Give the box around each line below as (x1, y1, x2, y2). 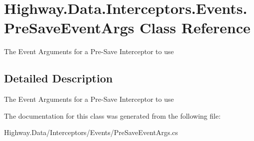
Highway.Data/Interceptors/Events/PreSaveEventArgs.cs (4, 127, 178, 138)
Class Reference (139, 17, 251, 38)
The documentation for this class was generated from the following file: (4, 110, 221, 121)
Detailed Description (4, 70, 113, 86)
